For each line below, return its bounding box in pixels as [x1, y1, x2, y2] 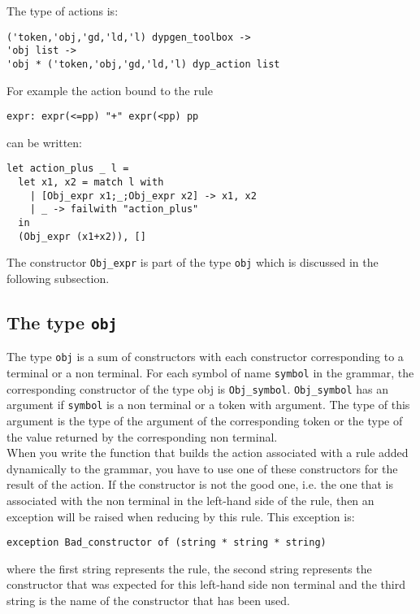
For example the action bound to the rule [6, 81, 213, 98]
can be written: [6, 133, 82, 150]
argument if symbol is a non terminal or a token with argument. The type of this [6, 396, 410, 413]
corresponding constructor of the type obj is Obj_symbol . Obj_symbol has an [6, 380, 388, 397]
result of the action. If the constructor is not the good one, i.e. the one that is [6, 476, 394, 493]
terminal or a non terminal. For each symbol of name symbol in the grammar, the [6, 364, 414, 381]
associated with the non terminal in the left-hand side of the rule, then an [6, 491, 375, 508]
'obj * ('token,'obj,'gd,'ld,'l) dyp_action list [6, 58, 280, 70]
